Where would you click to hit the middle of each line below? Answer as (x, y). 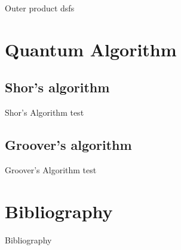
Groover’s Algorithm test (51, 169)
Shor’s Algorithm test (45, 112)
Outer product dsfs (40, 8)
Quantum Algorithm (91, 49)
